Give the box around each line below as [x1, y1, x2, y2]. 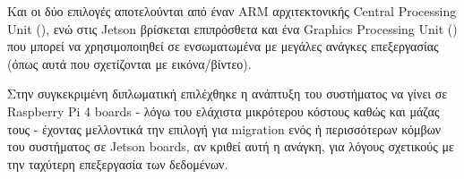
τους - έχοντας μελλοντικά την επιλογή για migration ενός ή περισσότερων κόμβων [7, 119, 442, 138]
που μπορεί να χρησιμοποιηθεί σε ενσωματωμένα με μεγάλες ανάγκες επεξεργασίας [7, 37, 439, 55]
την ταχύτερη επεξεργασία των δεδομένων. [7, 154, 228, 173]
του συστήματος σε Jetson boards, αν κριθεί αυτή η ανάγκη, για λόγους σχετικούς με [7, 137, 454, 156]
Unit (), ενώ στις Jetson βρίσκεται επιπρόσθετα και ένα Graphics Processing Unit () [7, 19, 458, 38]
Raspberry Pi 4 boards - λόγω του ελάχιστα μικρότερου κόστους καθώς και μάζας [7, 101, 440, 120]
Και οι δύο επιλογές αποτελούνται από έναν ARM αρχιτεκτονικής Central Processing [7, 2, 457, 20]
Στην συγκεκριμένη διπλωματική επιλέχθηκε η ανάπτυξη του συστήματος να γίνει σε [7, 84, 448, 103]
